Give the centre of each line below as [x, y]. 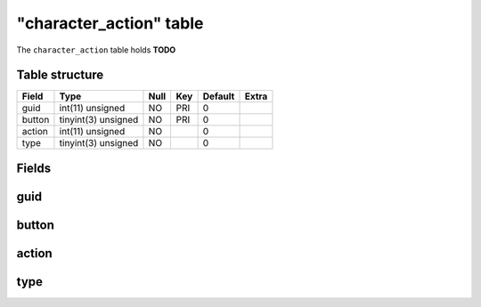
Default [219, 96]
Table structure [60, 75]
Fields [34, 168]
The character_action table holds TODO [96, 50]
